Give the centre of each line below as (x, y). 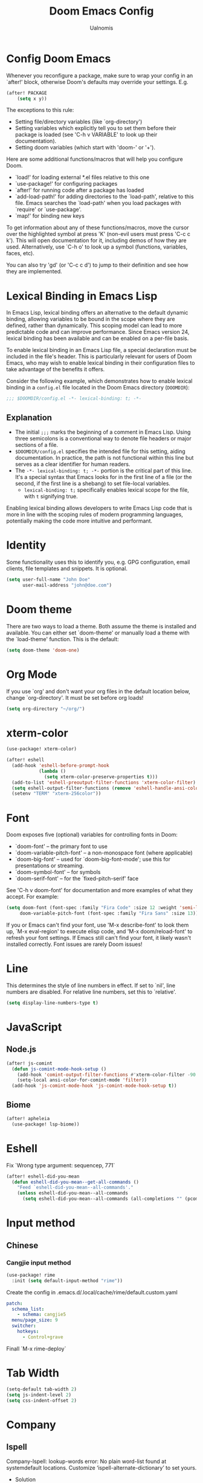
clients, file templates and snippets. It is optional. (67, 569)
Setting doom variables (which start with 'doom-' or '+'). (85, 148)
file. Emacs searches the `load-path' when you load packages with (98, 203)
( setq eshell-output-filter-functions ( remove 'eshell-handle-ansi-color (106, 788)
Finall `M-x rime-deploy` (36, 1348)
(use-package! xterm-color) (42, 749)
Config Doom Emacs (59, 58)
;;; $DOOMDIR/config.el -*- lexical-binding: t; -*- (74, 399)
